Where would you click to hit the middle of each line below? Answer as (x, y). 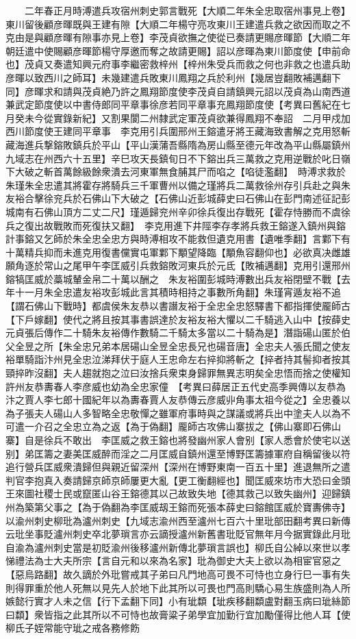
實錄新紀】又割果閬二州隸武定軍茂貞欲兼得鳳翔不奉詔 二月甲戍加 (202, 117)
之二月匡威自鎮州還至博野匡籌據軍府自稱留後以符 (240, 453)
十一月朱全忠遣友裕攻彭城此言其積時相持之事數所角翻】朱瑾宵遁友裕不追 (178, 292)
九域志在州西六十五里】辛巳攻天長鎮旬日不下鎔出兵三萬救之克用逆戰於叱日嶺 (178, 158)
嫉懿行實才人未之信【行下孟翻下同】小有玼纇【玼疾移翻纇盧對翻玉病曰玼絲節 (178, 601)
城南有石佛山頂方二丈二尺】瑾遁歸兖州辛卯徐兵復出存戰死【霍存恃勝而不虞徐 (178, 211)
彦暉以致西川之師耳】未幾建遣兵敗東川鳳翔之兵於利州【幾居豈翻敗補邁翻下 (173, 77)
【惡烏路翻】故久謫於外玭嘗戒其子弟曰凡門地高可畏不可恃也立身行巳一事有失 (178, 574)
